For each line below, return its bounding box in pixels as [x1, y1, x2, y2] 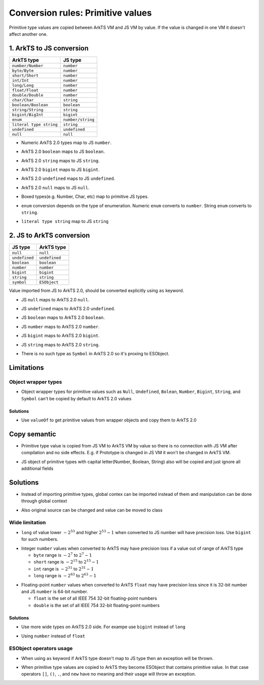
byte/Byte [12, 68, 34, 73]
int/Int [12, 77, 29, 83]
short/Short [12, 73, 39, 78]
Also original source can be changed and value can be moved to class [21, 507, 163, 513]
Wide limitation [9, 519, 46, 526]
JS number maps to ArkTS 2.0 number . [21, 323, 100, 329]
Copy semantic [9, 430, 56, 438]
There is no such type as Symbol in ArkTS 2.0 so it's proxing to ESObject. [21, 351, 170, 356]
